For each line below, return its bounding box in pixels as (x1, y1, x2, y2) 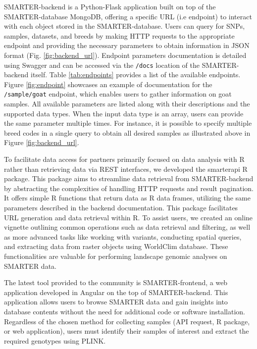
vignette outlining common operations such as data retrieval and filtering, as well (4, 222, 251, 232)
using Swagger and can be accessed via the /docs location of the (4, 59, 200, 70)
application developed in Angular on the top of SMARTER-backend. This (4, 287, 228, 297)
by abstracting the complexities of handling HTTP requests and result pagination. (4, 183, 254, 193)
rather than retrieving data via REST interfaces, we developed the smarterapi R (4, 163, 248, 174)
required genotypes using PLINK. (4, 335, 106, 346)
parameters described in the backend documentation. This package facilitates (4, 202, 238, 212)
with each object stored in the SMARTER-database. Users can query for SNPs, (4, 21, 245, 31)
